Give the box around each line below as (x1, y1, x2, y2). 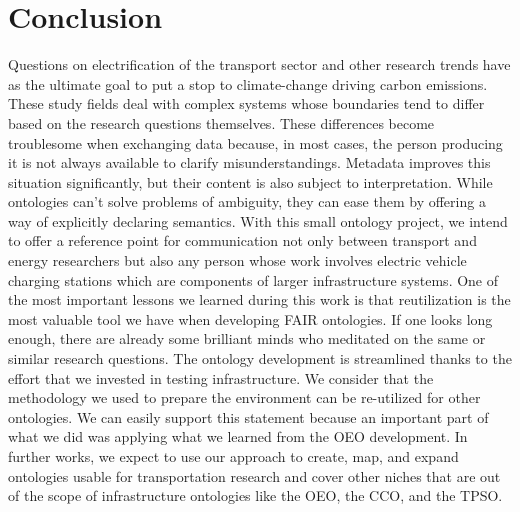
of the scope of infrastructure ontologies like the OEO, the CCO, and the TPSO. (8, 485, 503, 506)
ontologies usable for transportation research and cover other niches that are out (8, 465, 501, 486)
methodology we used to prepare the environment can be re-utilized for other (8, 387, 481, 408)
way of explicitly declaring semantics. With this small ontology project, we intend (8, 210, 508, 231)
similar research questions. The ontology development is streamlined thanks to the (8, 348, 512, 369)
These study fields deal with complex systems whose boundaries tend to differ (8, 93, 485, 114)
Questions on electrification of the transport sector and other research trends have (8, 54, 511, 75)
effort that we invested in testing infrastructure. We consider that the (8, 367, 434, 388)
